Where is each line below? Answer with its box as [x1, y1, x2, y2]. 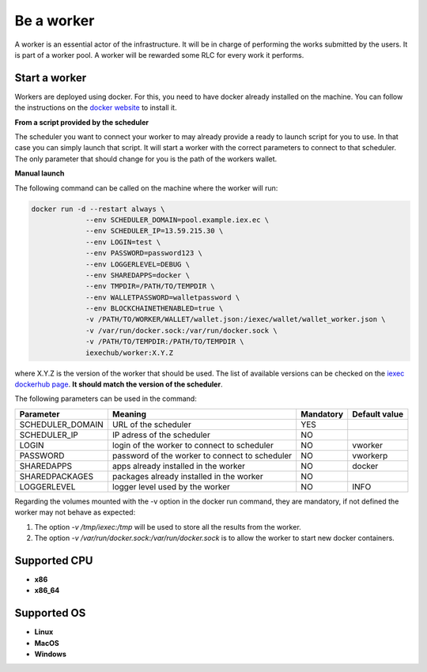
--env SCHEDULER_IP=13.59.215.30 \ [85, 226, 224, 236]
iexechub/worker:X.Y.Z [85, 348, 174, 357]
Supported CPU [14, 553, 93, 567]
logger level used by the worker [111, 481, 231, 492]
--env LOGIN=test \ [85, 237, 161, 247]
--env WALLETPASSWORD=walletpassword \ [85, 293, 240, 302]
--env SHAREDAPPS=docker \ [85, 270, 190, 280]
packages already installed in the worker [111, 470, 264, 481]
